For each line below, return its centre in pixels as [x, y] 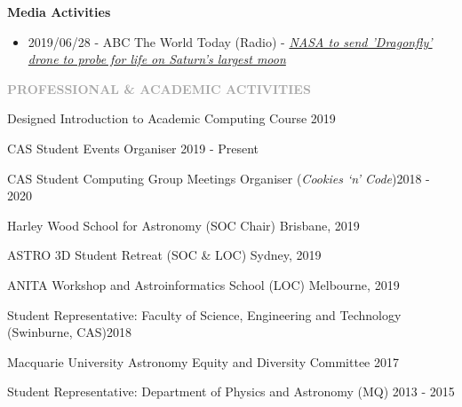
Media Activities [59, 12]
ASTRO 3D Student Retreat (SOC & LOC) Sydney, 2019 [164, 255]
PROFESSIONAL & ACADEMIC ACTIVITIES [159, 88]
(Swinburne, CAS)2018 [70, 332]
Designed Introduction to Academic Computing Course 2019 [171, 118]
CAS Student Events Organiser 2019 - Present [133, 148]
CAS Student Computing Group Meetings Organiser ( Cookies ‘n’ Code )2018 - [219, 178]
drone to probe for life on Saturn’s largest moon [157, 59]
